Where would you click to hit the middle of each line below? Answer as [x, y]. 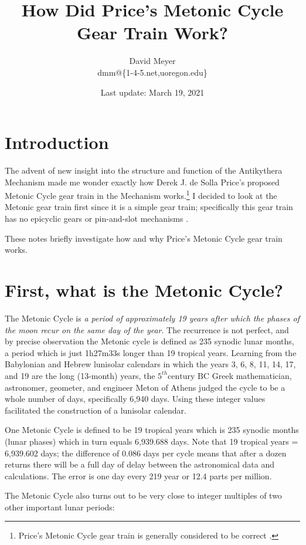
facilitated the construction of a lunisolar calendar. [96, 410]
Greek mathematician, [252, 375]
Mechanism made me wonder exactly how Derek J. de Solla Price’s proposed [142, 182]
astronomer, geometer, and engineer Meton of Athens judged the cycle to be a [145, 387]
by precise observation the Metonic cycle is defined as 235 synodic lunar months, [149, 341]
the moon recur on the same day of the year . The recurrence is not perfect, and [147, 329]
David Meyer [152, 61]
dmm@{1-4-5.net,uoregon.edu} [152, 72]
